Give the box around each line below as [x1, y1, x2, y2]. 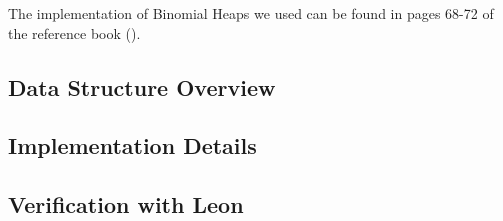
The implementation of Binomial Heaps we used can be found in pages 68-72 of [8, 3, 494, 23]
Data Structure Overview [8, 71, 276, 102]
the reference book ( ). [8, 22, 141, 43]
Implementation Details [8, 130, 257, 161]
